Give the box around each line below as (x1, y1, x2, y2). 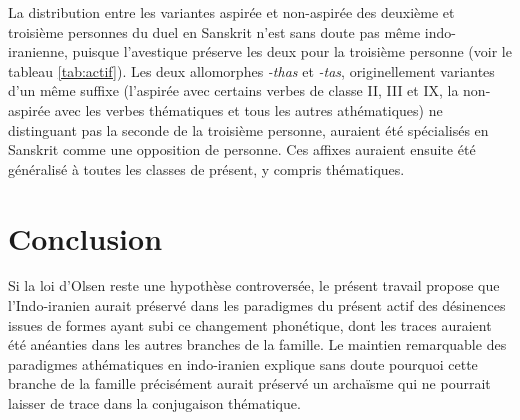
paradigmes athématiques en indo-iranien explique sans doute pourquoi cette (8, 353, 478, 374)
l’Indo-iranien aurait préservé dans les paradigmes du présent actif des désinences (8, 295, 506, 316)
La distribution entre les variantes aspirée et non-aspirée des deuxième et (8, 2, 455, 22)
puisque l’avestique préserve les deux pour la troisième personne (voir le (72, 41, 512, 62)
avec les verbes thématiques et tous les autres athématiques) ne (54, 99, 443, 120)
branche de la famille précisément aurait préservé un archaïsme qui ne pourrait (8, 373, 491, 394)
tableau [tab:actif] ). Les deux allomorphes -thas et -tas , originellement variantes (8, 60, 495, 81)
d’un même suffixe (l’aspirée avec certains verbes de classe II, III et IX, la (8, 80, 459, 101)
